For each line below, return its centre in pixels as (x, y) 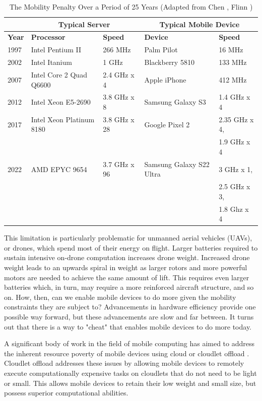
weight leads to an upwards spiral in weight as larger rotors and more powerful (126, 267)
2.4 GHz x (119, 74)
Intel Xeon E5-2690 (61, 102)
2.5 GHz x (235, 186)
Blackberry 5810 (169, 62)
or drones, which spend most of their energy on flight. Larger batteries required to (131, 247)
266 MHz (117, 50)
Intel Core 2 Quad (59, 74)
